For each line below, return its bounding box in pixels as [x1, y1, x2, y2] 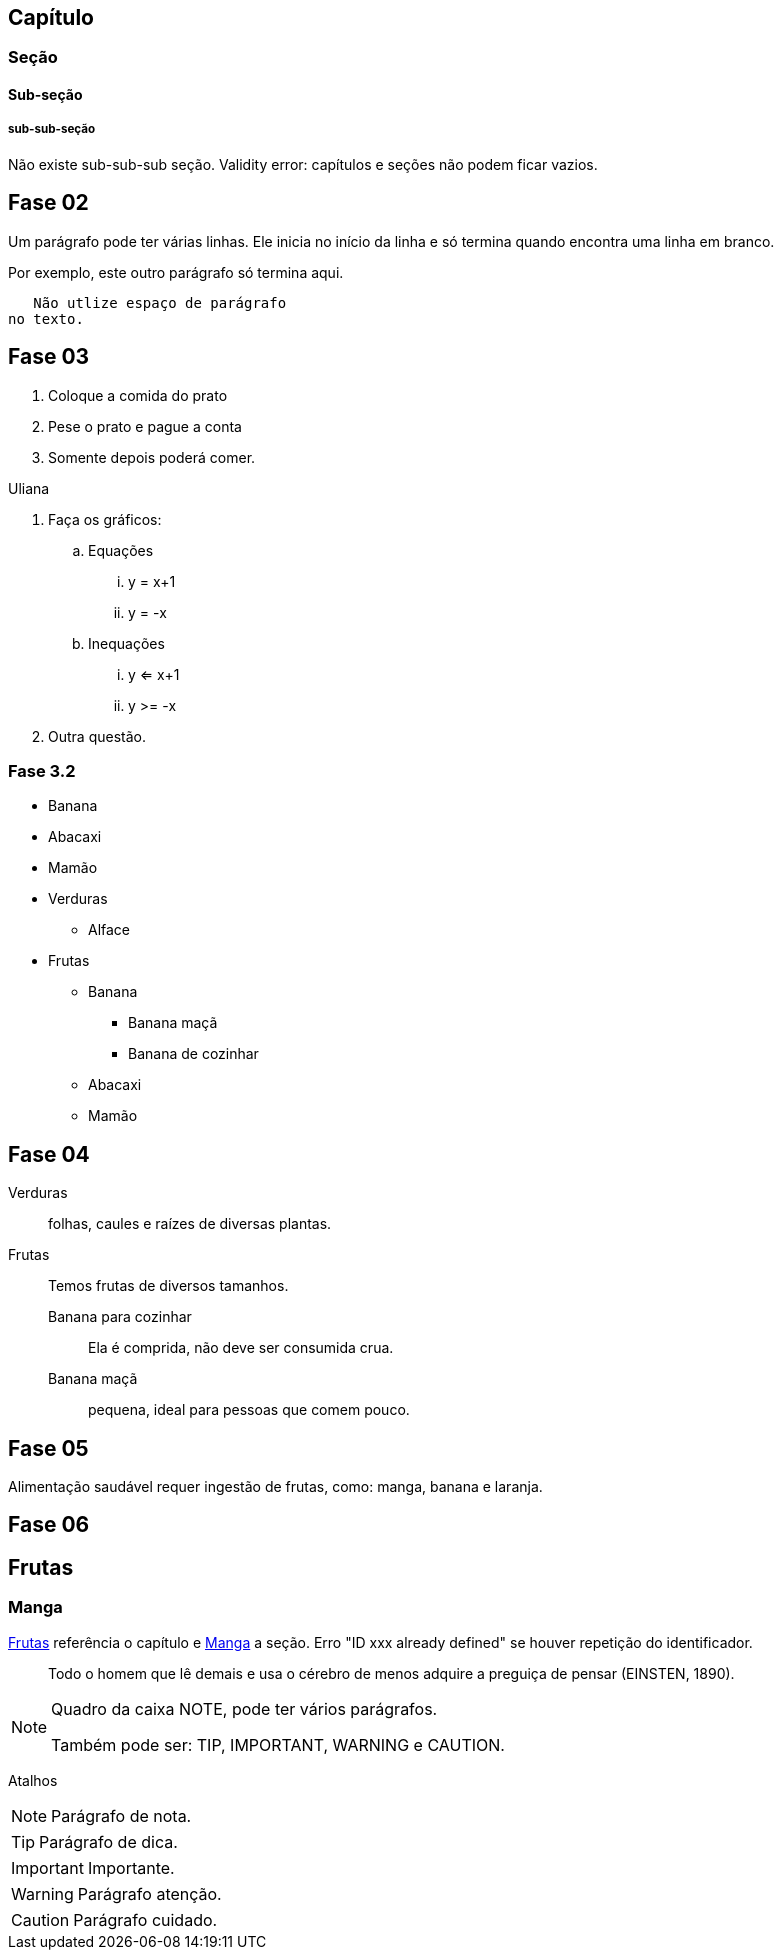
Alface [88, 921, 131, 939]
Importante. [87, 1857, 175, 1878]
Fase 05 [8, 1435, 89, 1461]
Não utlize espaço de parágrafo [33, 294, 287, 311]
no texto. [8, 310, 84, 327]
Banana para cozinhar [48, 1308, 192, 1326]
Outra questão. [48, 727, 146, 745]
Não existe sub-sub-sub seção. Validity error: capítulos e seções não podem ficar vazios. [8, 155, 598, 173]
